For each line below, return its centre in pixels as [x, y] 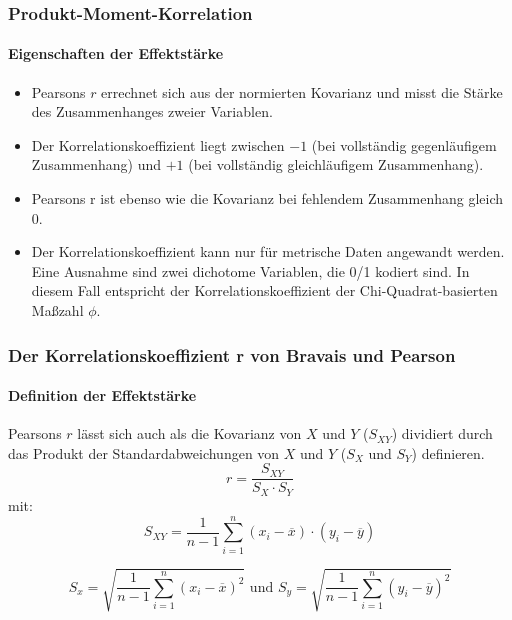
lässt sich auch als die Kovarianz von [189, 433]
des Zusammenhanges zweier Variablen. [152, 111]
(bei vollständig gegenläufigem [404, 144]
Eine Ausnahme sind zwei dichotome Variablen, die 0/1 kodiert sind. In [250, 270]
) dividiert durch [442, 433]
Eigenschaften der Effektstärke [116, 53]
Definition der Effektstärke [102, 395]
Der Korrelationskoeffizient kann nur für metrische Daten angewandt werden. [268, 251]
